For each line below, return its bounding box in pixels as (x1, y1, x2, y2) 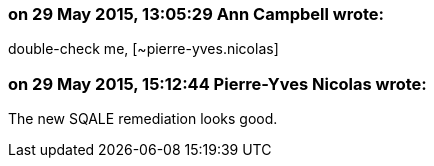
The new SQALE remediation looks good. (8, 110, 278, 128)
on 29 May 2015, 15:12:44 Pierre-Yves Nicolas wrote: (8, 73, 427, 94)
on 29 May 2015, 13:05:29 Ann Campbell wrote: (8, 4, 384, 24)
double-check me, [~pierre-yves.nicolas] (8, 40, 279, 58)
